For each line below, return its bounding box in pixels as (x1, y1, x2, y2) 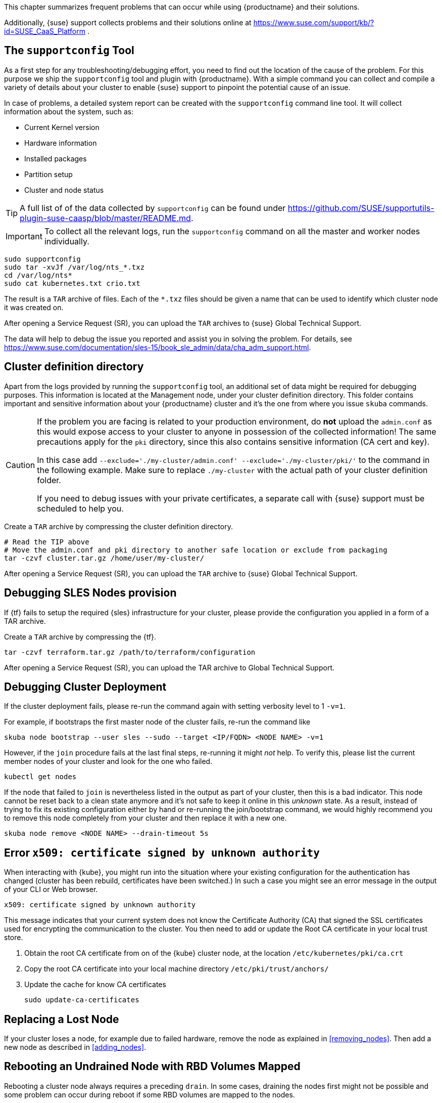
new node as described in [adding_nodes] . (4, 1043, 146, 1052)
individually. (44, 236, 89, 246)
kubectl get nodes (4, 773, 77, 781)
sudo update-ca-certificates (24, 996, 139, 1004)
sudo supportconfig (4, 254, 81, 263)
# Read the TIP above (4, 537, 89, 546)
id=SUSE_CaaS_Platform (4, 27, 85, 35)
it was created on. (4, 303, 64, 312)
